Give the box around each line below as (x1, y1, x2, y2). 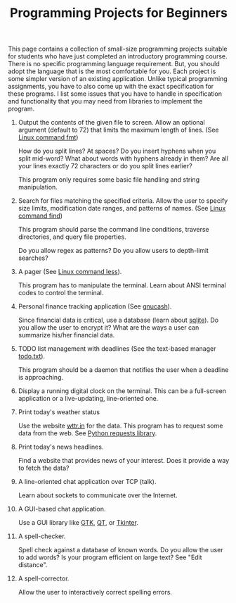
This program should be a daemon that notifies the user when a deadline (18, 366, 229, 374)
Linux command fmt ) (18, 133, 79, 142)
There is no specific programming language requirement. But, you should (8, 60, 220, 68)
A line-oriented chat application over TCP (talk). (18, 478, 157, 486)
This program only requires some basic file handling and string (18, 175, 199, 184)
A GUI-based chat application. (18, 505, 106, 514)
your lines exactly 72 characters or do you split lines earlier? (18, 162, 192, 170)
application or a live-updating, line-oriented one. (18, 394, 159, 403)
